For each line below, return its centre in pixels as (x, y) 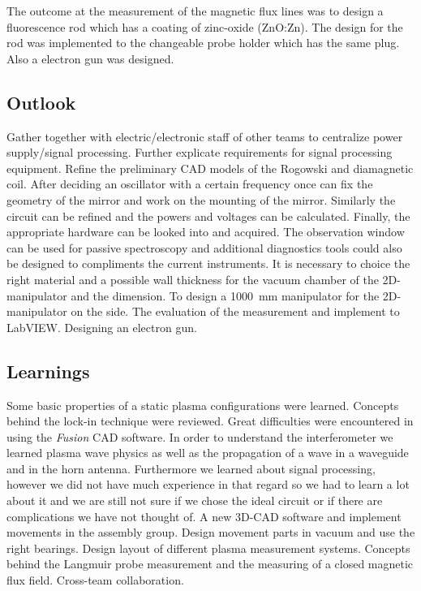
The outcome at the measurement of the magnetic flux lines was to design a (195, 11)
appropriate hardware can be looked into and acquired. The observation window (206, 232)
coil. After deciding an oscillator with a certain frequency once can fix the (190, 184)
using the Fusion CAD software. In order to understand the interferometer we (200, 436)
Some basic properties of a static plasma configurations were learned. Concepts (203, 405)
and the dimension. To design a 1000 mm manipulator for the (225, 295)
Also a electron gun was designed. (90, 58)
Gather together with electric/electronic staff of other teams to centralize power (205, 136)
